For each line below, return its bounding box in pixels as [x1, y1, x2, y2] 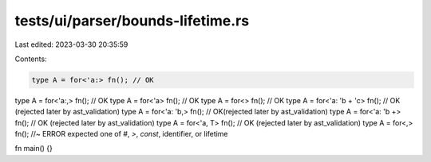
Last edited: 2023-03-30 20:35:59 [14, 40, 129, 49]
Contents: [14, 54, 47, 64]
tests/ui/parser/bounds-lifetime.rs [14, 12, 250, 29]
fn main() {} [14, 144, 53, 153]
